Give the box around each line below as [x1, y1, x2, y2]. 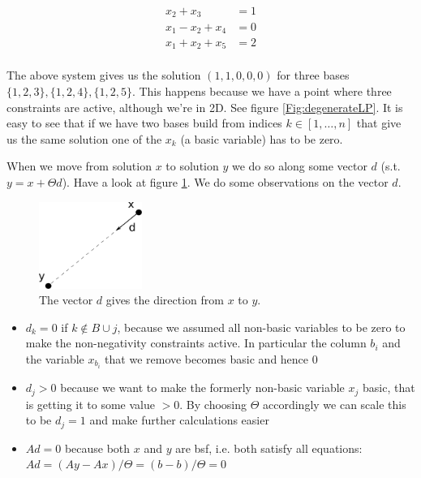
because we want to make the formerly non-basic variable [60, 379, 345, 396]
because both [64, 439, 131, 456]
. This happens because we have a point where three [131, 83, 392, 100]
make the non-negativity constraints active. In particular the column [25, 334, 367, 351]
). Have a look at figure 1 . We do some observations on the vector [62, 174, 389, 191]
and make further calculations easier [89, 411, 269, 428]
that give [356, 114, 402, 131]
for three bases [277, 67, 350, 84]
